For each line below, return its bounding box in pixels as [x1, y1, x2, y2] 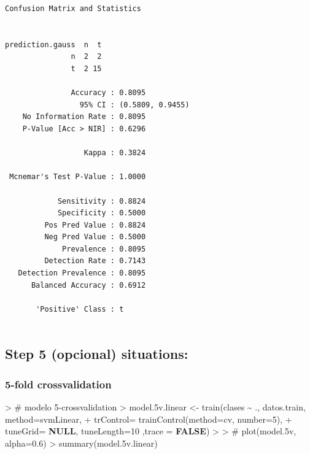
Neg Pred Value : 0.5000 [44, 233, 146, 242]
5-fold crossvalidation [5, 376, 112, 391]
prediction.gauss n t [5, 40, 102, 49]
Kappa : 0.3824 [83, 148, 146, 158]
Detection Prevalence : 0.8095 [18, 269, 146, 278]
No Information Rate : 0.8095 [22, 112, 146, 121]
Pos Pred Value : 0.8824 [44, 220, 146, 229]
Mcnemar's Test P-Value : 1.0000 [9, 172, 146, 182]
